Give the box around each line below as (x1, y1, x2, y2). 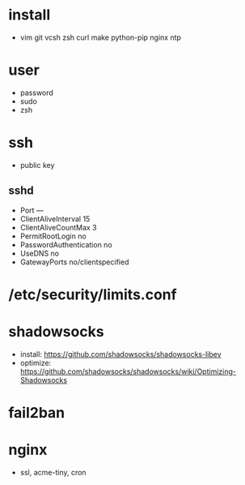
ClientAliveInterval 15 (19, 213, 91, 224)
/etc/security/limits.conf (8, 285, 177, 303)
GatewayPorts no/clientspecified (19, 257, 129, 267)
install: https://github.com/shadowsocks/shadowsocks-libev (19, 349, 222, 358)
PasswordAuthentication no (19, 239, 113, 249)
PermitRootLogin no (19, 231, 87, 241)
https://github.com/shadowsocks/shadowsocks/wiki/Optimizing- (19, 367, 237, 376)
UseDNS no (19, 248, 60, 258)
